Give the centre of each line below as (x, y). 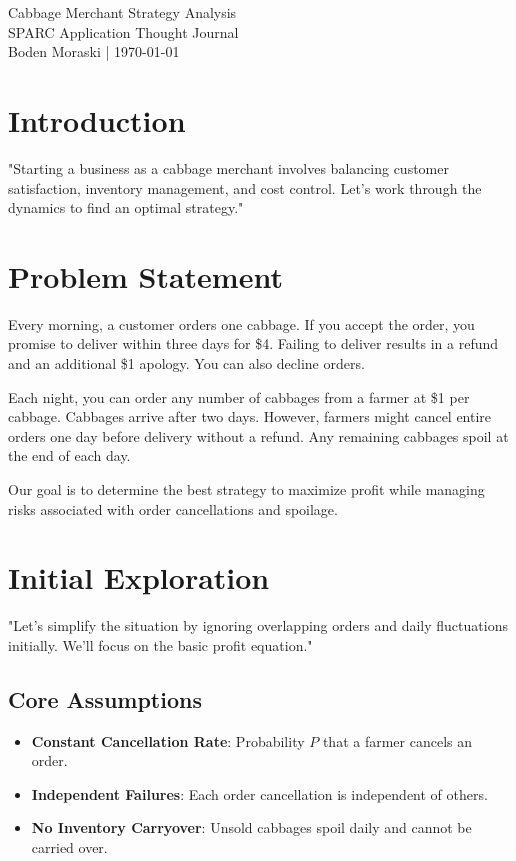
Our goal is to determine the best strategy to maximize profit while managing (246, 488)
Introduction (97, 119)
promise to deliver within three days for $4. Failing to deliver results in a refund (253, 343)
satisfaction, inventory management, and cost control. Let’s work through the (245, 187)
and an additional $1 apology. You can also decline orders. (186, 363)
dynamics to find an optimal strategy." (126, 207)
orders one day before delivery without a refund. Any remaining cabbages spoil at (258, 435)
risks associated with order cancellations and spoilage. (173, 508)
